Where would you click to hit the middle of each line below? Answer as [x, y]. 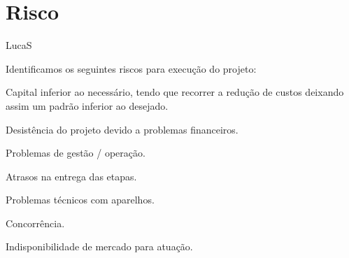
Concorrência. [35, 223]
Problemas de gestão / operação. [76, 153]
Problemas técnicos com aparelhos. [80, 200]
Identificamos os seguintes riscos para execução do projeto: [131, 68]
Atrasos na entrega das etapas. [71, 176]
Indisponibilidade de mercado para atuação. [99, 246]
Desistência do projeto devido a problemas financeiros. [122, 129]
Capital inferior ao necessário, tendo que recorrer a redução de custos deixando [175, 92]
